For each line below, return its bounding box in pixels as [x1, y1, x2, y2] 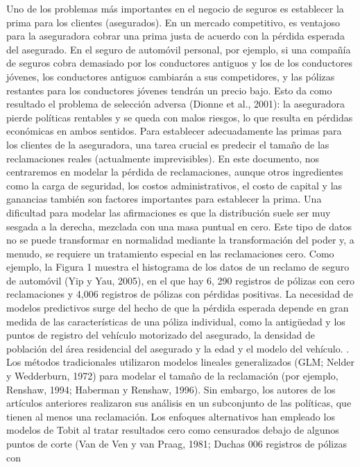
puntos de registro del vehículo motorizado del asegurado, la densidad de [6, 328, 315, 342]
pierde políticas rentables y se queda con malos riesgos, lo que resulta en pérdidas [6, 110, 353, 124]
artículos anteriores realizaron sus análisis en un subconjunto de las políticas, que [6, 396, 352, 410]
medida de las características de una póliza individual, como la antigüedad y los [6, 314, 345, 328]
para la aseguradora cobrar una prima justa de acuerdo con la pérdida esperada [6, 28, 345, 43]
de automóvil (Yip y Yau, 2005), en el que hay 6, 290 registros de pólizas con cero [6, 273, 354, 287]
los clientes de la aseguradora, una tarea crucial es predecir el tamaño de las [6, 137, 329, 151]
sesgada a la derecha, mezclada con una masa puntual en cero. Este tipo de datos [6, 219, 352, 233]
